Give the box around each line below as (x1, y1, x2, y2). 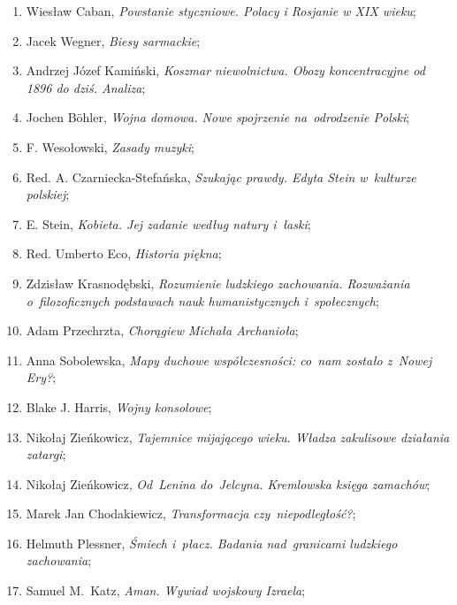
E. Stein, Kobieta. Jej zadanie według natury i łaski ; (26, 214, 311, 233)
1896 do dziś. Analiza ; (26, 78, 146, 96)
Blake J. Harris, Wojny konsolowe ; (26, 397, 212, 416)
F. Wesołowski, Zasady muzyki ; (26, 137, 194, 156)
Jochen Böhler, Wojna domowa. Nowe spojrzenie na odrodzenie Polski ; (26, 108, 410, 126)
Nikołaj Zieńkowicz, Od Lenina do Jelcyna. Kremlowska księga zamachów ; (26, 474, 430, 493)
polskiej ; (26, 185, 70, 203)
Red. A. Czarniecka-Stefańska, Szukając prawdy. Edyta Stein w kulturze (26, 167, 416, 186)
